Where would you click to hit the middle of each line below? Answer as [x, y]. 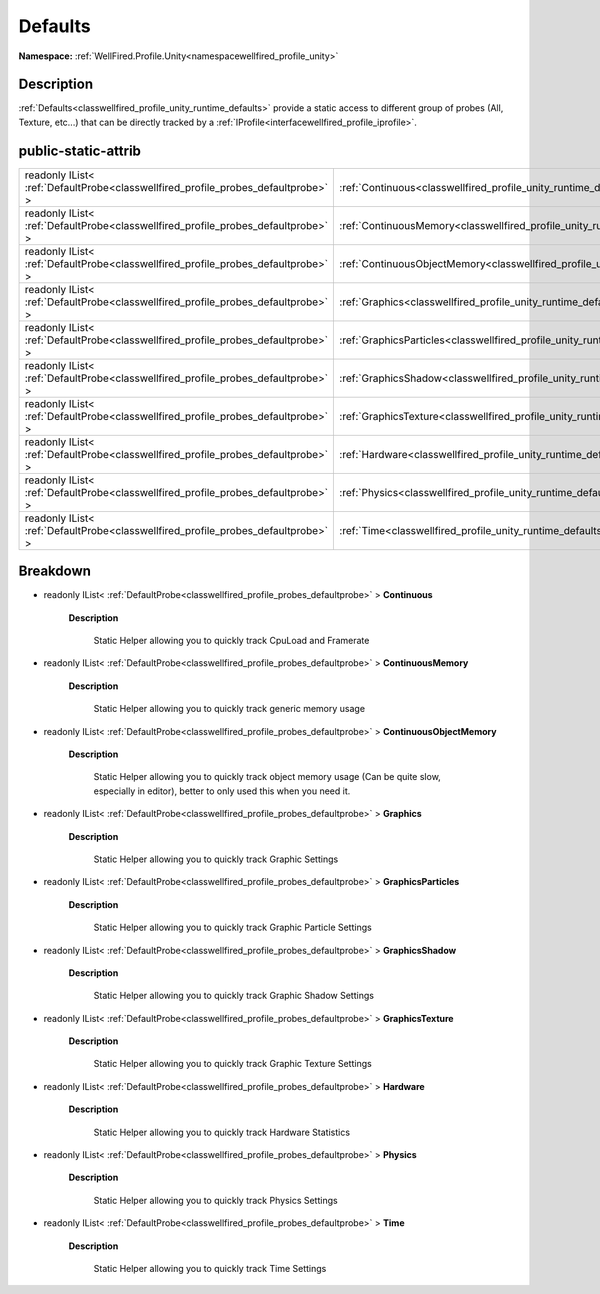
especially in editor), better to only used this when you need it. [222, 791]
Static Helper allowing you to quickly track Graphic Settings [216, 859]
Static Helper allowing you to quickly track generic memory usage [229, 709]
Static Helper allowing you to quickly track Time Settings [210, 1268]
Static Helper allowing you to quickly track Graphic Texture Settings [232, 1064]
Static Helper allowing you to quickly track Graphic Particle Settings [232, 927]
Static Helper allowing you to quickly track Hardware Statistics [221, 1132]
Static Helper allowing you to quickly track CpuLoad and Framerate [231, 641]
